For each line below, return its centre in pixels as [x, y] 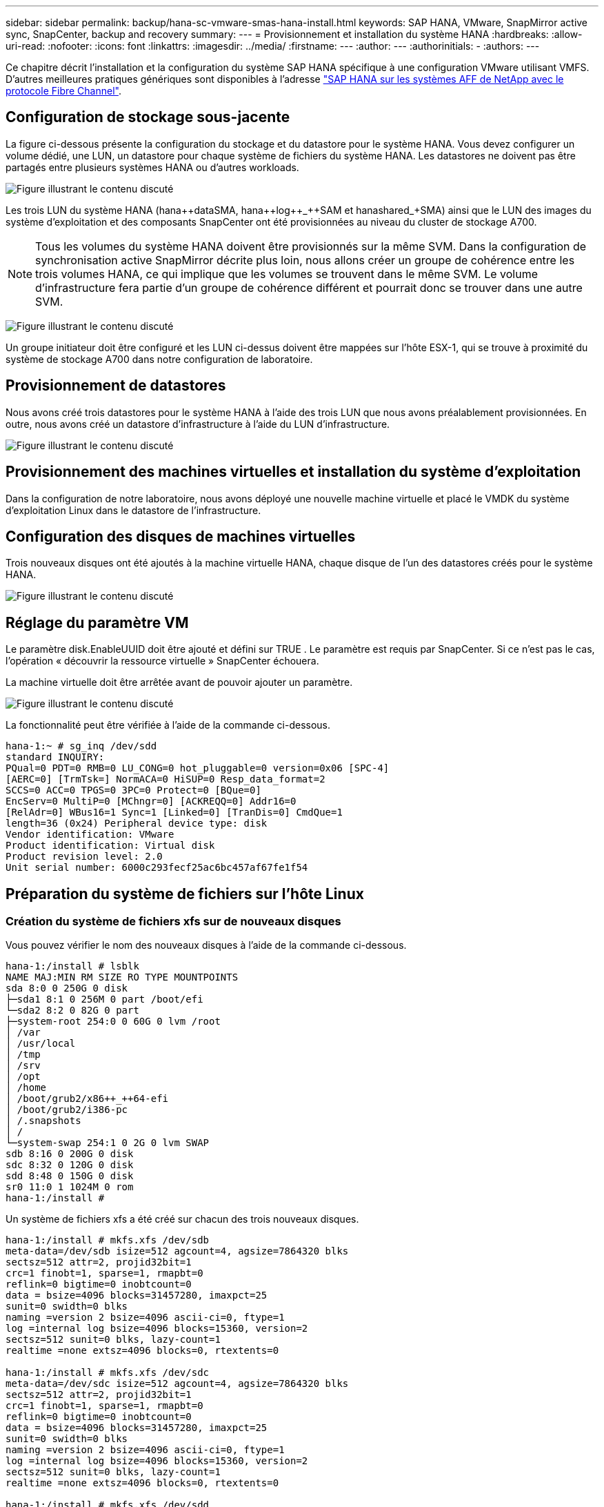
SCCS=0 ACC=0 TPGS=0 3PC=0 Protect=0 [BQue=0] [133, 790]
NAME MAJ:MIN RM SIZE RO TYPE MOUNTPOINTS [122, 977]
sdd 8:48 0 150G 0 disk [70, 1176]
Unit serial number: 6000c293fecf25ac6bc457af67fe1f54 [157, 868]
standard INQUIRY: [55, 757]
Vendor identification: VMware [90, 835]
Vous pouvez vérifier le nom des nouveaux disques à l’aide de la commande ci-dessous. [206, 945]
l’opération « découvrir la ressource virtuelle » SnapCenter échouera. [162, 661]
